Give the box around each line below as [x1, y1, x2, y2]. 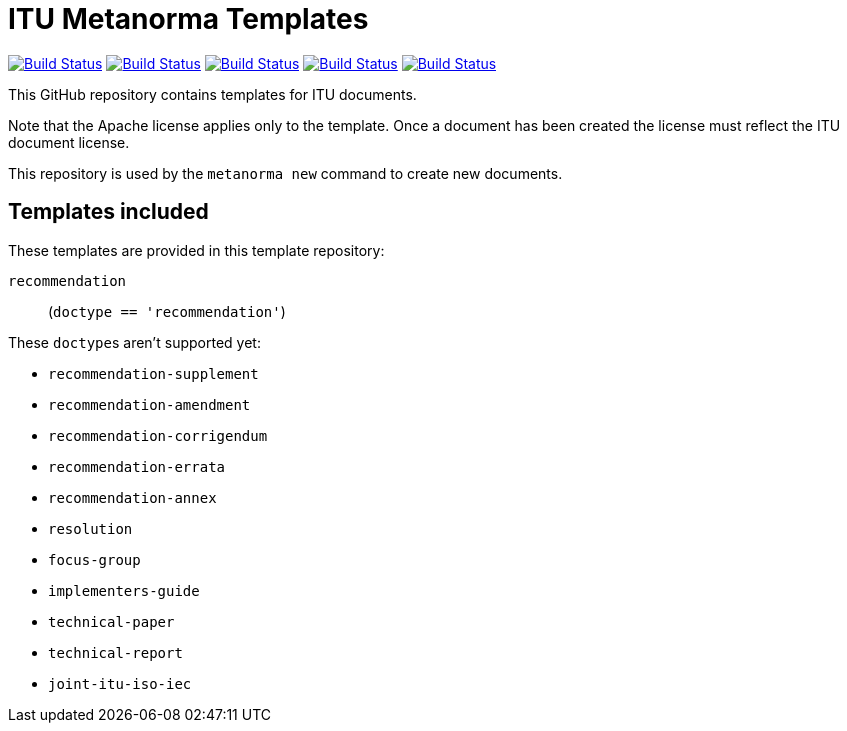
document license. [8, 133, 130, 151]
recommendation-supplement [48, 365, 259, 382]
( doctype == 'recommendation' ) [48, 302, 286, 320]
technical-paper [48, 613, 175, 630]
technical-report [48, 644, 183, 661]
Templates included [8, 199, 209, 225]
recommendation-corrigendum [48, 427, 268, 444]
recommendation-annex [48, 489, 217, 506]
